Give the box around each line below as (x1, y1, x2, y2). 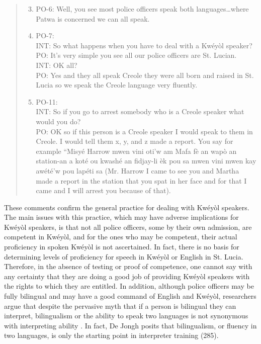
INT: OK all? (36, 59, 77, 70)
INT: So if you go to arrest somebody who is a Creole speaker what (36, 106, 244, 117)
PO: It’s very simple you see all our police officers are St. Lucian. (36, 50, 237, 60)
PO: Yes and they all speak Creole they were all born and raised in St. (36, 69, 254, 80)
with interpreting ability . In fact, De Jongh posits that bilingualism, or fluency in (4, 320, 257, 330)
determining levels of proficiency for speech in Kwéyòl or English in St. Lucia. (4, 251, 243, 262)
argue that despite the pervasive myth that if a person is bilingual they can (4, 300, 236, 311)
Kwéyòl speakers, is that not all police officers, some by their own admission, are (4, 221, 252, 232)
